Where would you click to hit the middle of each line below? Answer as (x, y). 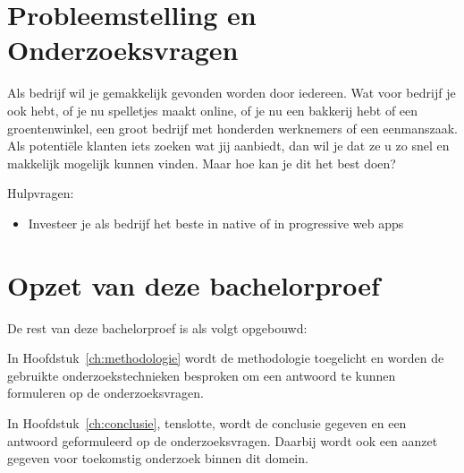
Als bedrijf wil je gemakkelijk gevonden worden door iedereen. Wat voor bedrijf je (232, 93)
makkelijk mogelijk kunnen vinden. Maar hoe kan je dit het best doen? (202, 163)
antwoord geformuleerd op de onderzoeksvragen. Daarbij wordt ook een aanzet (223, 440)
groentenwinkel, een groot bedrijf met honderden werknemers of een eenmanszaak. (232, 128)
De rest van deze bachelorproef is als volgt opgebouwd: (157, 327)
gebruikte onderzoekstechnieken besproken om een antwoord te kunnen (202, 375)
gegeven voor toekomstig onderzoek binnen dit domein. (158, 458)
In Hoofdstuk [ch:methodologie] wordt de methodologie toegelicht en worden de (226, 358)
